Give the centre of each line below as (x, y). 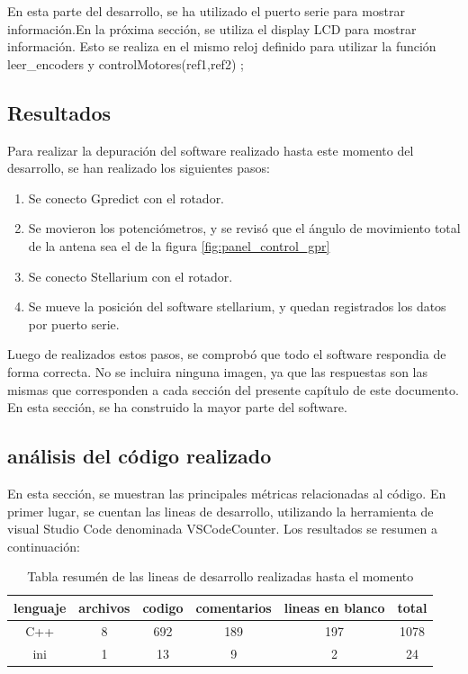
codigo (163, 607)
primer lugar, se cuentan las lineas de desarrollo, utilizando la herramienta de (220, 511)
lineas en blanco (334, 607)
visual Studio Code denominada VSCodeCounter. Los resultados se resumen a (222, 529)
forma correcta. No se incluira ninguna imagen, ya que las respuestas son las (217, 371)
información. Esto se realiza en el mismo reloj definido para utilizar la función (222, 46)
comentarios (234, 607)
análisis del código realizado (139, 456)
